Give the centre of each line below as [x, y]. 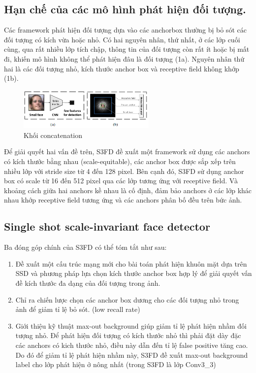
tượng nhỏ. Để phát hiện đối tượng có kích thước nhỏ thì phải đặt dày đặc [128, 335]
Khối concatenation [53, 135]
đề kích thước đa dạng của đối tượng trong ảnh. [88, 283]
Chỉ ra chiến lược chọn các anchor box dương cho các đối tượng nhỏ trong [127, 299]
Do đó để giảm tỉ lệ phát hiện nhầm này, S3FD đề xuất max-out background [132, 355]
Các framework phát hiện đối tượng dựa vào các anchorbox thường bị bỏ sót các [125, 30]
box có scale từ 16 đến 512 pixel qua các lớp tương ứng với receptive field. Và [121, 181]
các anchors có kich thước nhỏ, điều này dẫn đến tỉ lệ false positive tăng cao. [132, 345]
